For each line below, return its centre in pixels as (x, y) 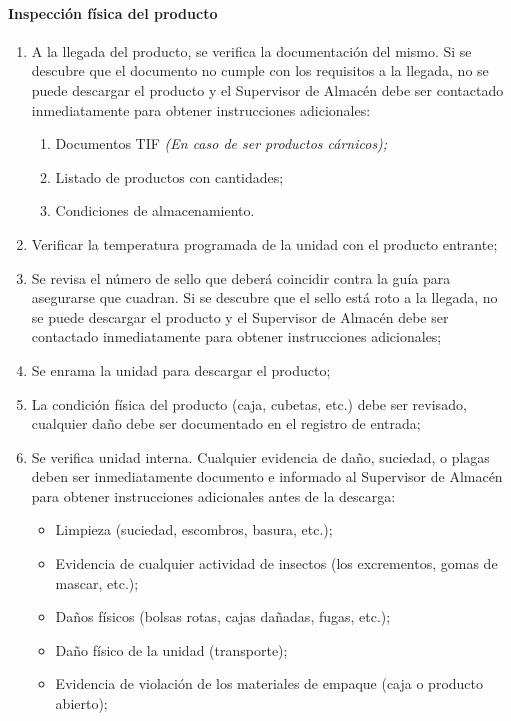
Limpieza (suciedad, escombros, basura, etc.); (194, 529)
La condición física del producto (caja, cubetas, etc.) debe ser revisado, (249, 403)
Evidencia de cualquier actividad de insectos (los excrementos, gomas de (276, 563)
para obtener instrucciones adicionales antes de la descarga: (213, 495)
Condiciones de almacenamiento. (155, 210)
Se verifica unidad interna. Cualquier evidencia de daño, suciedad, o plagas (260, 456)
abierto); (81, 703)
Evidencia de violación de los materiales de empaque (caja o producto (269, 683)
